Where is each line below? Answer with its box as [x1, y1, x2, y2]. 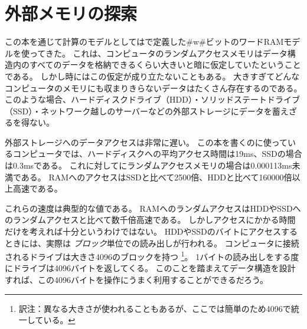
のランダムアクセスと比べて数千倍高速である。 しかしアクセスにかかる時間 [5, 213, 296, 226]
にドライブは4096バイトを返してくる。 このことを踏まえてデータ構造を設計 [5, 262, 296, 274]
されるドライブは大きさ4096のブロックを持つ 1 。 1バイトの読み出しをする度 [5, 249, 299, 262]
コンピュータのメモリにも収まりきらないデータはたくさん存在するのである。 [5, 81, 302, 94]
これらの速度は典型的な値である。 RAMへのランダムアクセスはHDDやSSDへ [5, 202, 301, 214]
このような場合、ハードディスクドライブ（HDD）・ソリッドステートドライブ [5, 93, 300, 106]
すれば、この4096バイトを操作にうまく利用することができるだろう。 [5, 274, 269, 286]
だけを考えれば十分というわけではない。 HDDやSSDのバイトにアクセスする [5, 225, 298, 238]
